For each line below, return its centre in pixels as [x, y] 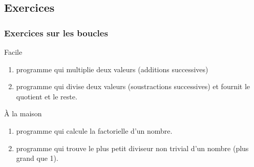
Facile [13, 52]
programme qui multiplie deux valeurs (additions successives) [112, 69]
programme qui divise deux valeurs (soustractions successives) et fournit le [133, 86]
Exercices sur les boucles [56, 33]
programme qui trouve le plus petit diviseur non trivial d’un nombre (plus [132, 148]
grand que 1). [37, 158]
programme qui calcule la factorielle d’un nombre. [94, 130]
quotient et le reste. [47, 96]
